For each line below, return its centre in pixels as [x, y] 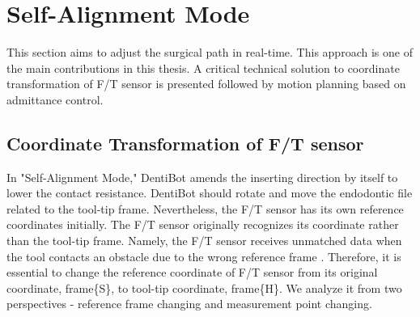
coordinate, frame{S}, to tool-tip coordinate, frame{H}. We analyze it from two [204, 287]
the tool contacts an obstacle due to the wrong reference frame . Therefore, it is [204, 256]
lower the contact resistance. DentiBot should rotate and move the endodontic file [210, 193]
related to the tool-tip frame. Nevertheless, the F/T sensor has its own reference [205, 208]
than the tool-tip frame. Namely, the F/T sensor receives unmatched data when [204, 241]
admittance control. [55, 99]
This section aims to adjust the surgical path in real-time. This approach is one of [210, 52]
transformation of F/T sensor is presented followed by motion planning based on [206, 84]
